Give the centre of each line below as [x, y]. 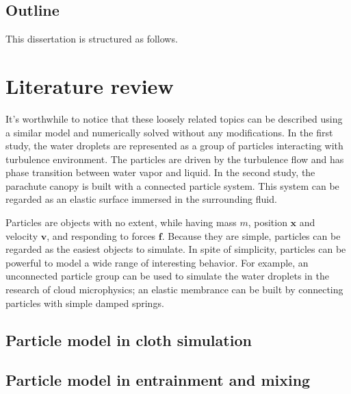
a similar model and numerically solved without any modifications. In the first [169, 132]
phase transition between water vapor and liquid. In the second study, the [160, 172]
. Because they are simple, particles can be [251, 235]
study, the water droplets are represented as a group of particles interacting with [174, 146]
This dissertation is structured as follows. [92, 39]
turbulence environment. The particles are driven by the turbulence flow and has [175, 159]
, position [268, 222]
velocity [22, 235]
